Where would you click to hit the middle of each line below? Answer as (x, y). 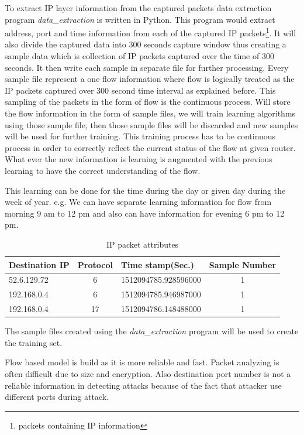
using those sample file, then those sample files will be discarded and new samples (151, 124)
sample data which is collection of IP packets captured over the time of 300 (139, 56)
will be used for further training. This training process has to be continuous (140, 136)
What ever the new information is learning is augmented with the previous (139, 159)
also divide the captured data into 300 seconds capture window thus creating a (146, 44)
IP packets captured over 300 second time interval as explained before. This (140, 90)
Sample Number (243, 264)
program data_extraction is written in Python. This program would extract (140, 19)
